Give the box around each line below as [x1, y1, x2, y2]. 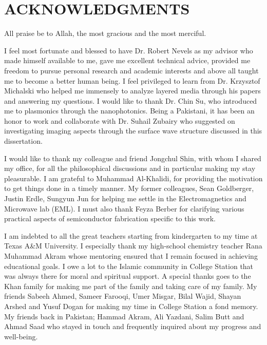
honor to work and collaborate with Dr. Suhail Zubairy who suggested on [4, 115, 235, 126]
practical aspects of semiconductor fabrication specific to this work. [4, 213, 216, 224]
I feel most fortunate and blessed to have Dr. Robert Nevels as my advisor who [4, 45, 253, 55]
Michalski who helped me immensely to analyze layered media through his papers [4, 85, 261, 96]
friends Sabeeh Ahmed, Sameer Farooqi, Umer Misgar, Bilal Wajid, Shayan [4, 291, 241, 301]
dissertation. [4, 136, 43, 146]
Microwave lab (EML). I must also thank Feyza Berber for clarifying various [4, 203, 244, 214]
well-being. [4, 331, 38, 341]
